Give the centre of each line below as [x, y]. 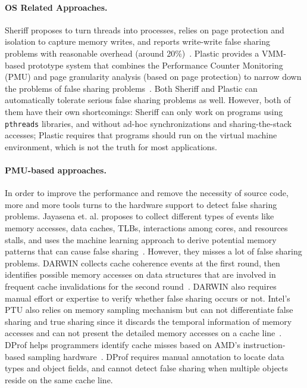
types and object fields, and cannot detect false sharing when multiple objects [147, 368]
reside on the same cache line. [59, 379]
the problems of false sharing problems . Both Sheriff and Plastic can [131, 88]
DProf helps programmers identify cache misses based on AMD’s [123, 344]
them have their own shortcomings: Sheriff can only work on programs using [144, 111]
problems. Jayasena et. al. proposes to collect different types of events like [140, 216]
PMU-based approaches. [56, 170]
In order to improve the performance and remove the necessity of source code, [147, 193]
